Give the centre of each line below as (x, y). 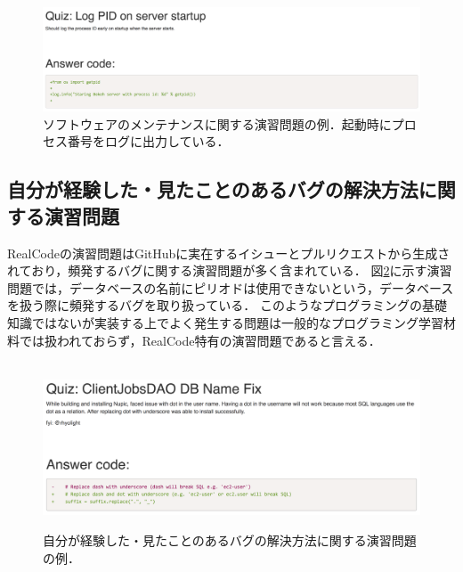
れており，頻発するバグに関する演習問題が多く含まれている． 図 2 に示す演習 (230, 270)
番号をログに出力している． (148, 141)
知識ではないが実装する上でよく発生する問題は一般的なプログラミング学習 (225, 322)
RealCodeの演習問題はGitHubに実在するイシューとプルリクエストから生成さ (229, 253)
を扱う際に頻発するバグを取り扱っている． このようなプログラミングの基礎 (227, 305)
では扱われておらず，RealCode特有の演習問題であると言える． (200, 340)
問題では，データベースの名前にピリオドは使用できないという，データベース (231, 287)
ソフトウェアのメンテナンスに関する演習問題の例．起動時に (217, 123)
